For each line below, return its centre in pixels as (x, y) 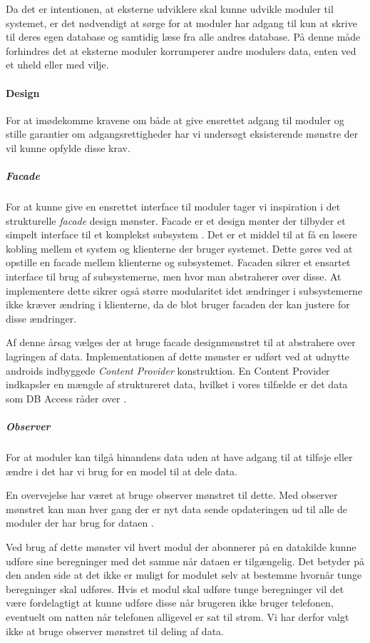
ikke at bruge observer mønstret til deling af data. (115, 631)
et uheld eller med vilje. (57, 65)
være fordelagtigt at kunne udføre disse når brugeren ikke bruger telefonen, (170, 603)
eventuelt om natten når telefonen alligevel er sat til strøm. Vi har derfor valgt (178, 616)
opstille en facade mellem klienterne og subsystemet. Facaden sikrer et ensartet (178, 262)
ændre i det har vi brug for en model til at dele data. (122, 471)
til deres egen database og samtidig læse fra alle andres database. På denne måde (183, 37)
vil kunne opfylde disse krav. (68, 147)
